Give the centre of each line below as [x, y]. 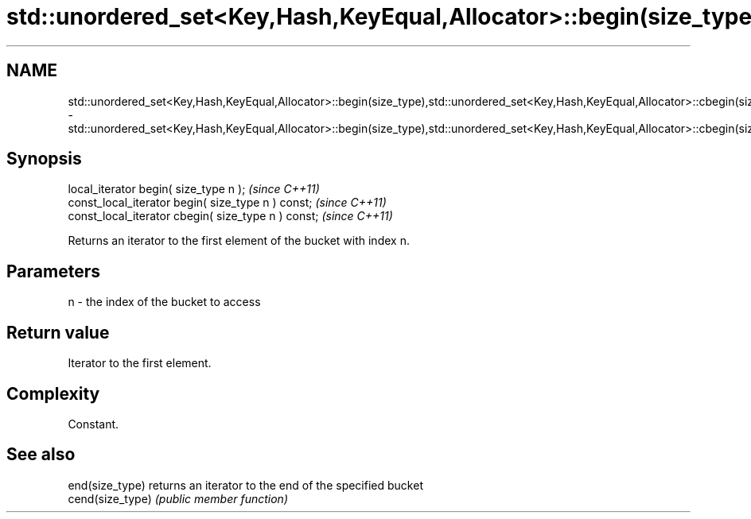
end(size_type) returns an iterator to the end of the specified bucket [245, 485]
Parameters [53, 271]
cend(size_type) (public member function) [178, 498]
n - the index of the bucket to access [164, 302]
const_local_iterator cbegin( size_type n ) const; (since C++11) [230, 216]
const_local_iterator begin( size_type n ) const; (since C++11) [227, 203]
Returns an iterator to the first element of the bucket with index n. [239, 241]
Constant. [93, 424]
